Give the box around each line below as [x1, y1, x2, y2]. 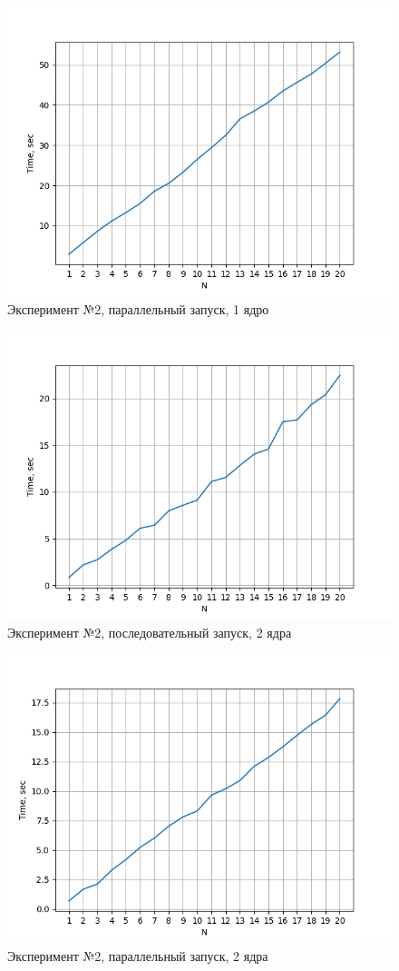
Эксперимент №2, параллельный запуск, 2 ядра [7, 946, 268, 965]
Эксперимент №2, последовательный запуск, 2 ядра [7, 622, 292, 641]
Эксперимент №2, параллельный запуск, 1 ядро [7, 299, 269, 318]
